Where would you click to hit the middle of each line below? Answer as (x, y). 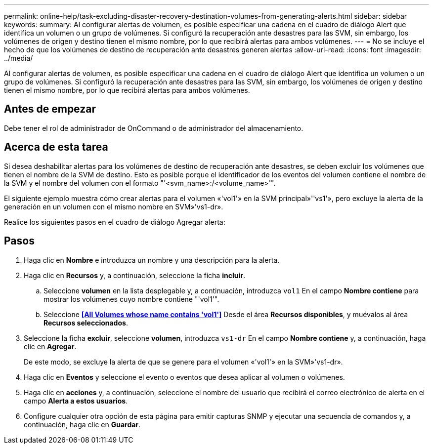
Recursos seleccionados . (86, 323)
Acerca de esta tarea (56, 147)
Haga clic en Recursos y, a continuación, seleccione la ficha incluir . (134, 275)
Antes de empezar (50, 109)
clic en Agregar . (50, 346)
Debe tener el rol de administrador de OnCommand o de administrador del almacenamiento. (154, 128)
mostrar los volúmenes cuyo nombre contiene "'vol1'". (131, 299)
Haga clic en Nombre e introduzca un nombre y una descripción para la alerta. (152, 260)
